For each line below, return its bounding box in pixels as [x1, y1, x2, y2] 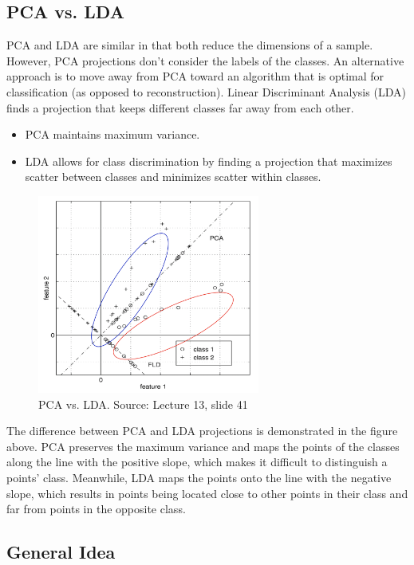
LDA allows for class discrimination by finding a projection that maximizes [25, 152, 392, 169]
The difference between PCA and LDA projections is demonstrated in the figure [6, 422, 398, 439]
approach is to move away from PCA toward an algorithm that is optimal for [6, 68, 384, 84]
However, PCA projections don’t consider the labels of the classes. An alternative [6, 52, 404, 69]
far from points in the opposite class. [6, 500, 186, 517]
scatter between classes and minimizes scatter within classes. [25, 168, 321, 185]
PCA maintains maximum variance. [25, 126, 200, 143]
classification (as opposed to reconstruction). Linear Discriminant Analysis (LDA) [6, 83, 406, 100]
